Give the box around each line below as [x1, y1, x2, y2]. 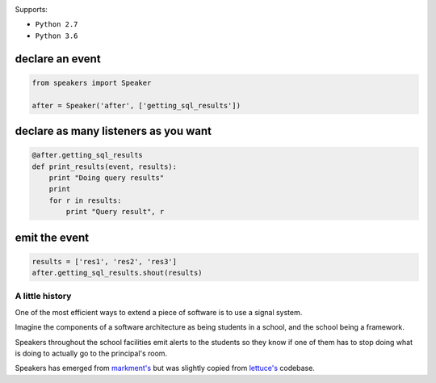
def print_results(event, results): [31, 162, 178, 171]
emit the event [15, 230, 89, 244]
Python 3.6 [35, 31, 78, 40]
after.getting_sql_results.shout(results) [31, 268, 203, 278]
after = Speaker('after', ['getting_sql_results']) [31, 101, 241, 110]
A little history [15, 291, 72, 302]
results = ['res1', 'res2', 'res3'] [31, 257, 178, 266]
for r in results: [48, 196, 122, 205]
